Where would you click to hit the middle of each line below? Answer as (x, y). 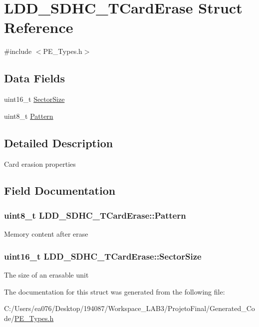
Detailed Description (59, 143)
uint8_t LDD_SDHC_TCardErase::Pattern (95, 215)
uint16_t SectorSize (34, 99)
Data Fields (35, 78)
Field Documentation (60, 190)
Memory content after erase (46, 234)
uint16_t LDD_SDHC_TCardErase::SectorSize (103, 256)
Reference (39, 27)
